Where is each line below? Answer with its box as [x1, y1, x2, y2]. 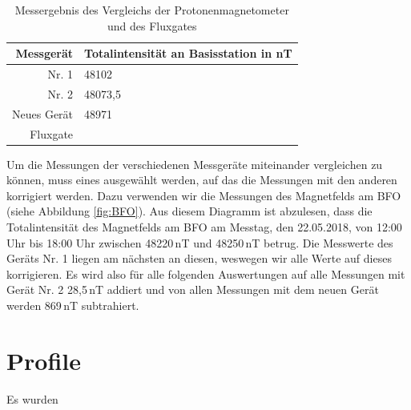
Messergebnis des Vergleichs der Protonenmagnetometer [14, 2, 289, 18]
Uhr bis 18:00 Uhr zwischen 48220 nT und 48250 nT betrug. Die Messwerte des [6, 234, 393, 251]
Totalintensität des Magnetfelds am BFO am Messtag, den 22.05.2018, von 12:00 [6, 219, 402, 235]
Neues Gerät [12, 105, 74, 122]
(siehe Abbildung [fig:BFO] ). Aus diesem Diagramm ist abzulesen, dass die [6, 203, 373, 219]
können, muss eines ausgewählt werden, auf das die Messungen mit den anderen [6, 171, 397, 188]
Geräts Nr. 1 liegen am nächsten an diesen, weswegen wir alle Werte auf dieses [6, 250, 392, 267]
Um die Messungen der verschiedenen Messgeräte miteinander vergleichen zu [6, 155, 383, 172]
